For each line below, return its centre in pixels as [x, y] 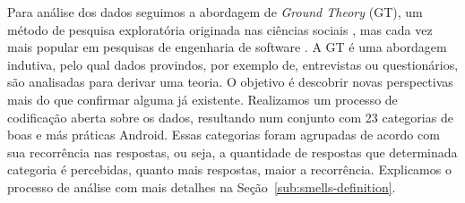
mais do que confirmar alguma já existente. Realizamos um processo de [202, 99]
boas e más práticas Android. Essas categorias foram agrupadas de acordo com [224, 135]
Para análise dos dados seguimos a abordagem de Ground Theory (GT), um [215, 12]
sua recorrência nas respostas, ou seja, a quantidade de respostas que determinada [232, 152]
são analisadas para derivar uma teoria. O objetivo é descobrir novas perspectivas [230, 82]
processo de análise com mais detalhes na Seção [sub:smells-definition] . [202, 186]
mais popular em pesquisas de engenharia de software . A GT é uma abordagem [227, 47]
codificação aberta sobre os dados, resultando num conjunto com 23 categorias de [230, 117]
